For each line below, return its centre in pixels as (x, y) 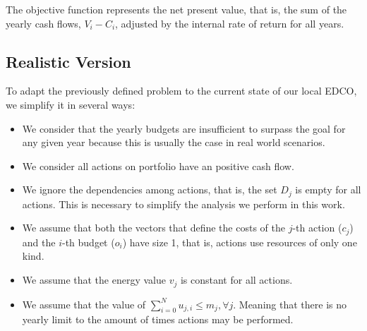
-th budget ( (88, 242)
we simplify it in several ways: (71, 104)
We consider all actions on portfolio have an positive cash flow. (158, 165)
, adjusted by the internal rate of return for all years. (230, 23)
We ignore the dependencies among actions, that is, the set (150, 189)
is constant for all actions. (236, 280)
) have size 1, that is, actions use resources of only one (240, 242)
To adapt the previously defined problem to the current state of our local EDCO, (181, 91)
